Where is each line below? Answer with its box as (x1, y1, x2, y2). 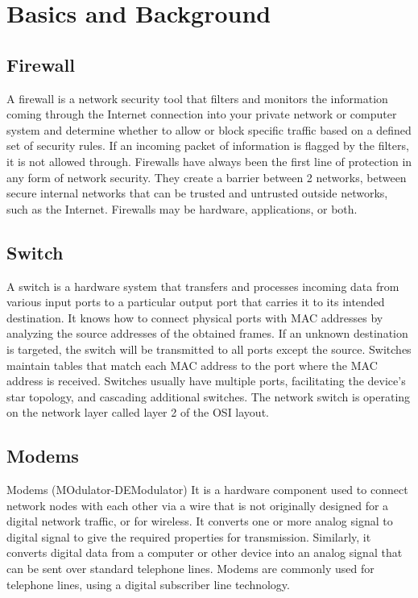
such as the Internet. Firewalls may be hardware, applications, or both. (6, 200, 358, 217)
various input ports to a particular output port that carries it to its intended (6, 293, 385, 310)
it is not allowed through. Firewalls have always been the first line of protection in (6, 152, 412, 169)
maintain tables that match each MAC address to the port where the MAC (6, 356, 378, 373)
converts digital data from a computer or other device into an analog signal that (6, 544, 403, 561)
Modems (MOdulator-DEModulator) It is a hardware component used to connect (6, 481, 408, 498)
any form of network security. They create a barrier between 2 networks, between (6, 168, 407, 185)
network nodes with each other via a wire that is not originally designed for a (6, 496, 389, 513)
